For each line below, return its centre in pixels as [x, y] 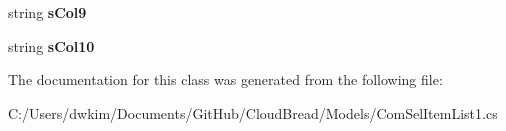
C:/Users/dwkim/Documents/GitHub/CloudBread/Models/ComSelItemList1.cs [253, 112]
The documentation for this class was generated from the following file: [225, 79]
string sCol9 [47, 12]
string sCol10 [51, 45]
